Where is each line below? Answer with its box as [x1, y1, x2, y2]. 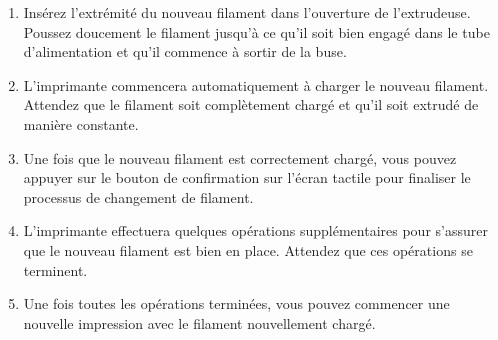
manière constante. [23, 113, 139, 134]
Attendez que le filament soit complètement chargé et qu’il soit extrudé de [23, 94, 479, 115]
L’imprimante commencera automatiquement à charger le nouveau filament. [23, 74, 489, 95]
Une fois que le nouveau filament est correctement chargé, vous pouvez [23, 147, 457, 168]
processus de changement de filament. [23, 186, 254, 207]
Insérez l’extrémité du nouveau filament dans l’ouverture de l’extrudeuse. [23, 2, 471, 22]
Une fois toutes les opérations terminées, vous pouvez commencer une [23, 293, 450, 314]
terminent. [23, 259, 88, 280]
